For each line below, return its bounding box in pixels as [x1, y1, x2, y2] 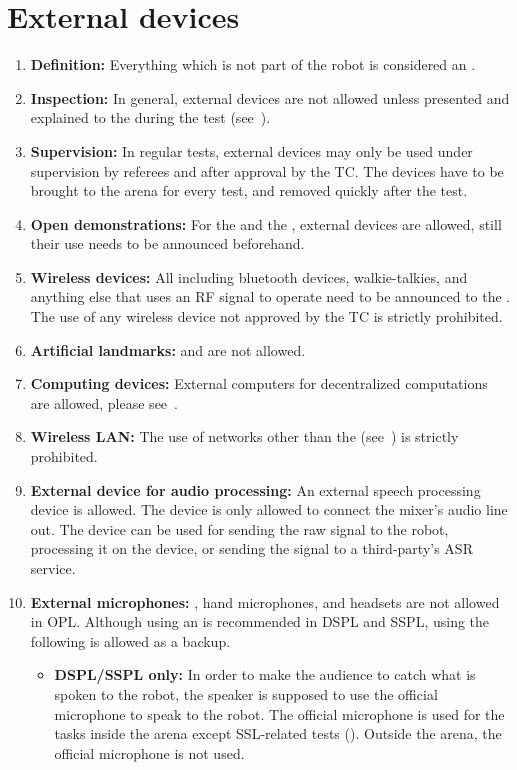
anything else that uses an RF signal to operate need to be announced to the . [30, 286, 511, 307]
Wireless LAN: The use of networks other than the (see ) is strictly [30, 426, 459, 447]
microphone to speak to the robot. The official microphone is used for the [54, 703, 505, 724]
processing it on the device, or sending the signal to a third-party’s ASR [30, 538, 473, 559]
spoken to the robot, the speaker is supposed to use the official [54, 683, 438, 704]
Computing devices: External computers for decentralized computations [30, 373, 488, 394]
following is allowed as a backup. [30, 630, 231, 651]
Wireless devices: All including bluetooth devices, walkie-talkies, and [30, 266, 468, 287]
